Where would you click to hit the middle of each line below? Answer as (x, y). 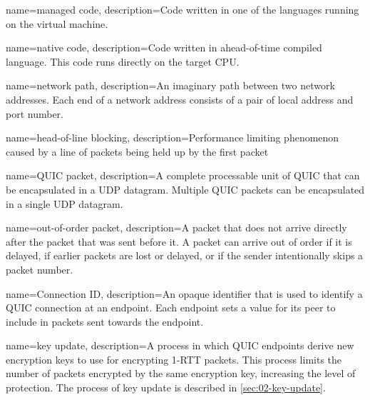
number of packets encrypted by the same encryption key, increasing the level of (181, 373)
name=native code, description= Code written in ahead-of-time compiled (164, 47)
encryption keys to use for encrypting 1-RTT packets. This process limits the (174, 359)
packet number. (40, 269)
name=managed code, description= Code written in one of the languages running (183, 9)
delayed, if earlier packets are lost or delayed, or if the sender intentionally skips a (185, 255)
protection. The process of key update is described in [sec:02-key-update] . (166, 387)
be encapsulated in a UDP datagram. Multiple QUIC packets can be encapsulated (185, 189)
